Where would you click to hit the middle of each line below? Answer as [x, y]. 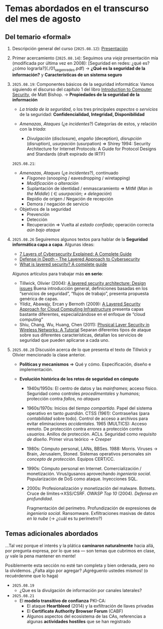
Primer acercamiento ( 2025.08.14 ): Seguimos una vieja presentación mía [85, 58]
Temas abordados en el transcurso [77, 9]
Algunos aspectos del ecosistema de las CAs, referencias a [86, 616]
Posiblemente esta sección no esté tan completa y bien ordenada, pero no [80, 565]
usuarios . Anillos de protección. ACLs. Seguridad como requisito [92, 434]
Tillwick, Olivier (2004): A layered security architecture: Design [83, 283]
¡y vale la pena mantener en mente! [41, 556]
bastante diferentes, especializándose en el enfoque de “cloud [82, 314]
